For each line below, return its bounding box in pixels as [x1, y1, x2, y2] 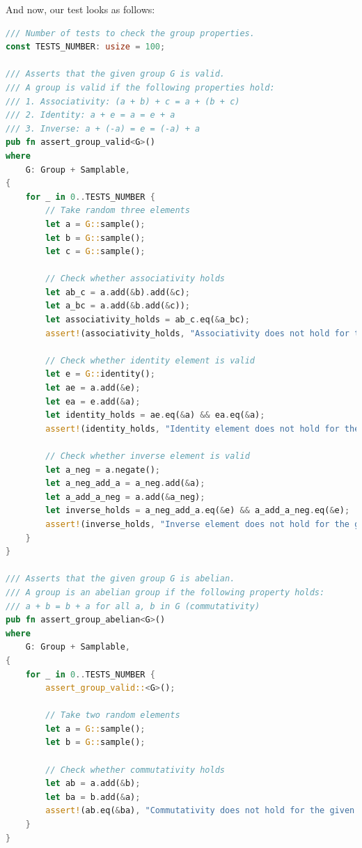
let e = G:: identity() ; [45, 369, 155, 379]
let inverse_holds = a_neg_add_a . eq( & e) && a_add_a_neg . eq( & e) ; [45, 505, 350, 516]
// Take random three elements [45, 205, 190, 216]
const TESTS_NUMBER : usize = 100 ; [6, 42, 166, 52]
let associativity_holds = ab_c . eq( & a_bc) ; [45, 315, 250, 325]
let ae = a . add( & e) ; [45, 383, 141, 393]
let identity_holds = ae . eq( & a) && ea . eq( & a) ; [45, 410, 265, 421]
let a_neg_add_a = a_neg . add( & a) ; [45, 478, 205, 489]
